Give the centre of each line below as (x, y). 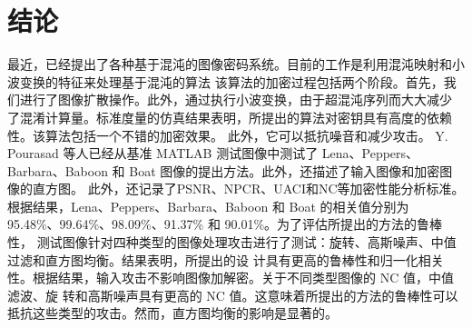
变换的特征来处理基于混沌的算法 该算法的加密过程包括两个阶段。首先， (231, 81)
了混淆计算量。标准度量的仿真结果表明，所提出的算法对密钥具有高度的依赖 (230, 117)
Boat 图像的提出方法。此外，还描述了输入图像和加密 (285, 170)
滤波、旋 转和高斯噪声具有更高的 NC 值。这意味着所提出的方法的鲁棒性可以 (233, 295)
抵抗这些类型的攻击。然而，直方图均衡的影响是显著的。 (172, 313)
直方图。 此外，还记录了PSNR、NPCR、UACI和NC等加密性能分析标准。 (248, 189)
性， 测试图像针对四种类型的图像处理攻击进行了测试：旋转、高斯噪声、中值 (232, 242)
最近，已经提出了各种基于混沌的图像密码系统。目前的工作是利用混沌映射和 (230, 64)
